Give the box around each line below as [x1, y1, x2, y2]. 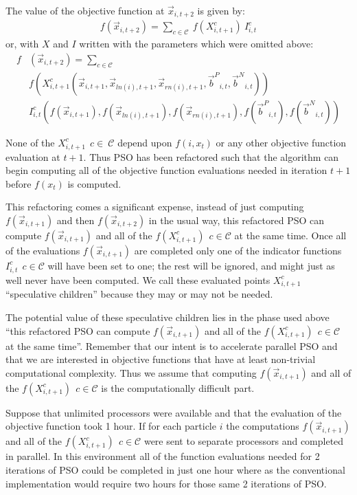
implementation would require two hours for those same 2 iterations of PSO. [5, 476, 327, 490]
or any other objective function [216, 135, 347, 149]
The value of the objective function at [5, 3, 165, 17]
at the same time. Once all [234, 228, 347, 242]
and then [56, 212, 95, 227]
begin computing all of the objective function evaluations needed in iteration [5, 163, 327, 177]
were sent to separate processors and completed [143, 434, 344, 448]
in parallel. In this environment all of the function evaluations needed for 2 [5, 449, 320, 463]
